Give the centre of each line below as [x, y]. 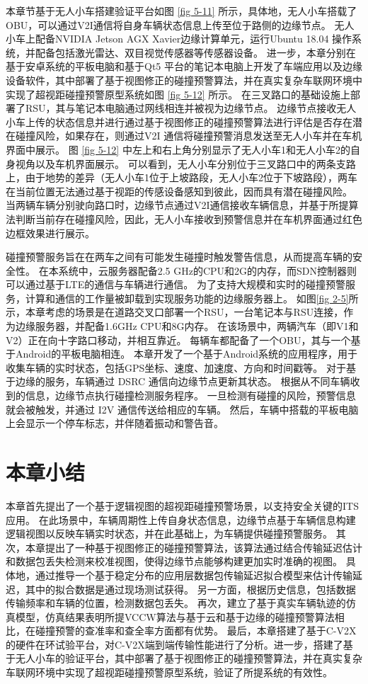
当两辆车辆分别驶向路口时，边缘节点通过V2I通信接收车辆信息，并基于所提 [177, 205]
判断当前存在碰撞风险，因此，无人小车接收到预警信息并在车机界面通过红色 [189, 218]
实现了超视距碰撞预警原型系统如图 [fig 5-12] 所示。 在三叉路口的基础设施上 [178, 94]
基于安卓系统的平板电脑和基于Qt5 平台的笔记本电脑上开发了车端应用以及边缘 [184, 66]
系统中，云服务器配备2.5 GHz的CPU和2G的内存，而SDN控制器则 [208, 270]
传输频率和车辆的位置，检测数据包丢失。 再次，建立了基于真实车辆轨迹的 [176, 603]
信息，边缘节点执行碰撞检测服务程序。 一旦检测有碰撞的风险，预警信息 [190, 395]
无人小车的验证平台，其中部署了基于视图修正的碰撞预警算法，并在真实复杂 [189, 658]
